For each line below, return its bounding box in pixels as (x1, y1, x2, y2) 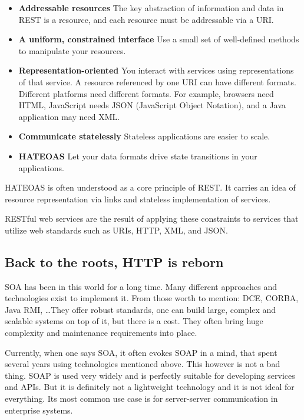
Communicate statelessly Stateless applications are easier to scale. (18, 130, 270, 142)
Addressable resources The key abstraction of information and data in (18, 2, 284, 14)
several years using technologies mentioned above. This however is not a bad (5, 358, 280, 370)
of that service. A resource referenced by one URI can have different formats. (18, 75, 296, 88)
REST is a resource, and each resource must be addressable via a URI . (18, 13, 274, 25)
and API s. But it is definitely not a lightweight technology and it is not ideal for (5, 381, 295, 393)
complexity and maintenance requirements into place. (5, 326, 197, 339)
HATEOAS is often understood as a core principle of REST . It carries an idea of (5, 181, 296, 194)
